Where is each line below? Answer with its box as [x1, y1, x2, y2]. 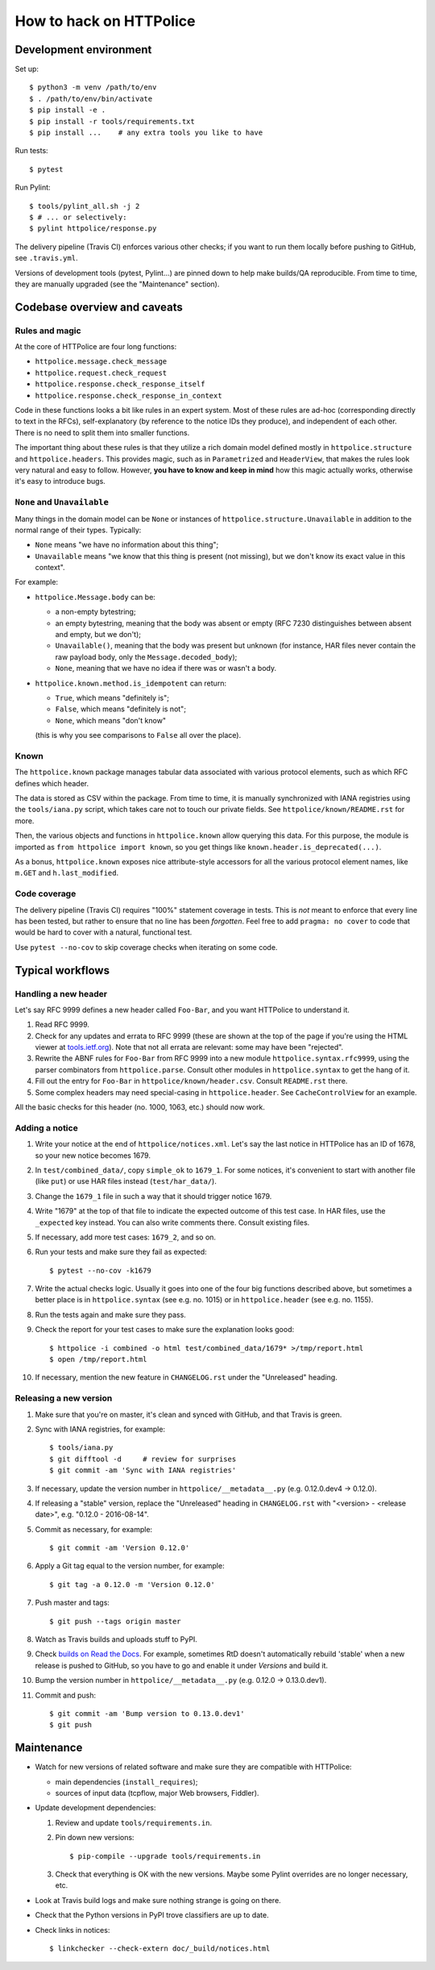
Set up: [14, 65, 39, 74]
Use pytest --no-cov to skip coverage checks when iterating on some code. [14, 942, 278, 952]
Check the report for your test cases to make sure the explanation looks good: [35, 1325, 294, 1335]
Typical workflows [14, 964, 110, 977]
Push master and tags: [35, 1597, 110, 1608]
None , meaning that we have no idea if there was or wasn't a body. [55, 664, 277, 673]
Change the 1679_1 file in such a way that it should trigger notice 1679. [35, 1191, 272, 1201]
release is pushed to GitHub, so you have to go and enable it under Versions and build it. [35, 1660, 329, 1670]
